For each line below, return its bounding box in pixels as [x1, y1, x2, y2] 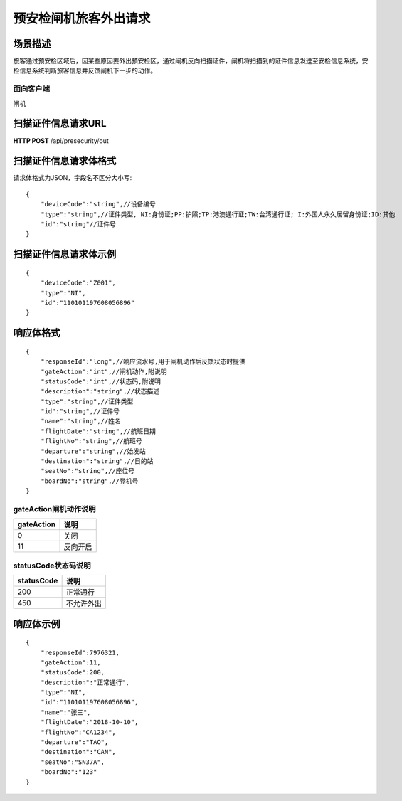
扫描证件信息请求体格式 [13, 155, 117, 167]
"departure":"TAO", [40, 738, 109, 746]
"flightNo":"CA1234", [40, 728, 117, 736]
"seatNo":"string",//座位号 [40, 467, 135, 475]
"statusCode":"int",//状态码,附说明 [40, 377, 162, 386]
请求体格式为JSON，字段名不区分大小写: [13, 174, 132, 182]
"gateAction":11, [40, 658, 101, 667]
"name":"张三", [40, 708, 92, 716]
